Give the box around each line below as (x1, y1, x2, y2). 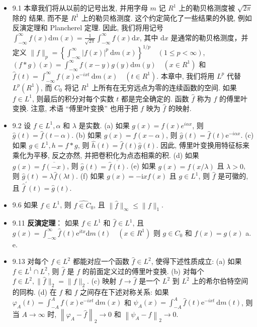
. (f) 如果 (76, 171, 105, 181)
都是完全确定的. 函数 (121, 93, 189, 103)
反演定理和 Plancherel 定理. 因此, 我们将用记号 (12, 22, 163, 33)
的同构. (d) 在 (12, 287, 57, 297)
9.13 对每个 (12, 256, 49, 266)
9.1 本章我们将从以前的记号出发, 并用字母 (12, 3, 148, 13)
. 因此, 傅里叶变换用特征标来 (156, 140, 249, 150)
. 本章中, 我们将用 (156, 70, 215, 81)
